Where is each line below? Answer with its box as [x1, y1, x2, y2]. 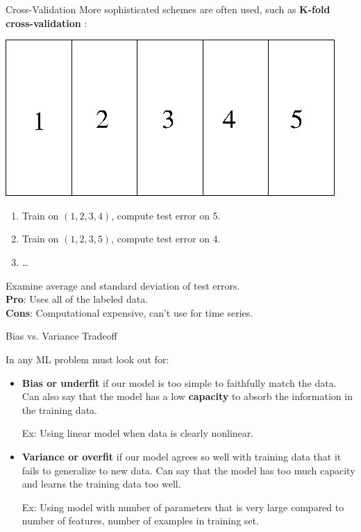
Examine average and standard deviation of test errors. [6, 278, 240, 292]
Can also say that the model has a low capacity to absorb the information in [22, 389, 353, 404]
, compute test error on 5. [111, 208, 221, 222]
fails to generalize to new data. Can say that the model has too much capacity [22, 463, 355, 477]
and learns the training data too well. [22, 476, 181, 491]
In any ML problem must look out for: [6, 351, 169, 366]
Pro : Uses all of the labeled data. [6, 292, 149, 306]
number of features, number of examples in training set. [22, 513, 259, 528]
